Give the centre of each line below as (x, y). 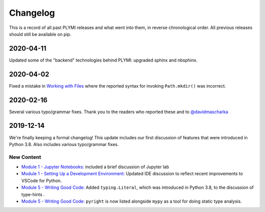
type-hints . (33, 194)
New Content (25, 157)
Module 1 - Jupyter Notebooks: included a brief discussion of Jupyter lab (95, 167)
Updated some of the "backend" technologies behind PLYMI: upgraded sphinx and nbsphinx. (103, 60)
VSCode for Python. (41, 181)
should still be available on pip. (40, 34)
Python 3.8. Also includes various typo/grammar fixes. (64, 144)
